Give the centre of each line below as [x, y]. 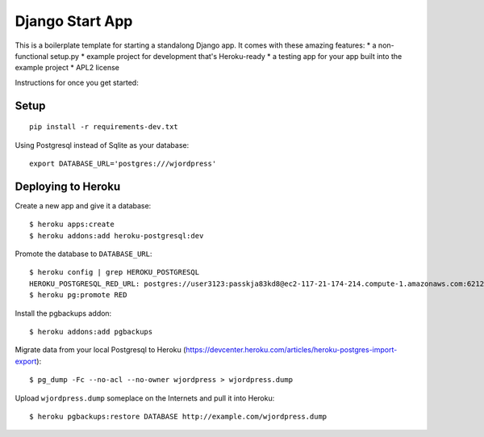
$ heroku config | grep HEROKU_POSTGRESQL [115, 272]
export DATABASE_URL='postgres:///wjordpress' [123, 163]
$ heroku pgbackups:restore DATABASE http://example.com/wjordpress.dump [178, 416]
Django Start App [74, 21]
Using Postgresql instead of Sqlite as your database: [102, 145]
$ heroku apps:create [72, 225]
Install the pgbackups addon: [63, 313]
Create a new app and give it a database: [83, 205]
